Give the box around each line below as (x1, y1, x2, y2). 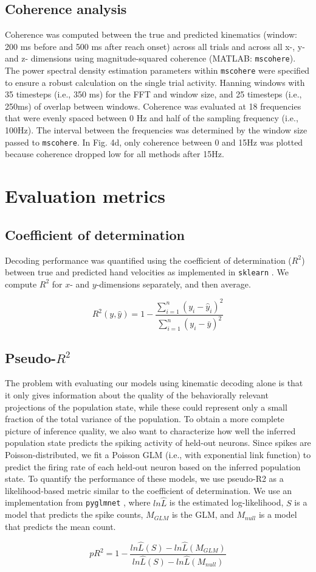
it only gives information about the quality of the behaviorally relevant (5, 389, 269, 401)
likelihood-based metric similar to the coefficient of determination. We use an (5, 484, 292, 496)
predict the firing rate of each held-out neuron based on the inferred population (5, 460, 301, 473)
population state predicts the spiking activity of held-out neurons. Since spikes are (5, 436, 311, 449)
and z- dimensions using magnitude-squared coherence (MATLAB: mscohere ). (5, 52, 296, 65)
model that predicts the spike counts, (5, 508, 143, 521)
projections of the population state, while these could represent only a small (5, 400, 287, 413)
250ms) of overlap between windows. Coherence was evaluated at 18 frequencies (5, 99, 301, 112)
